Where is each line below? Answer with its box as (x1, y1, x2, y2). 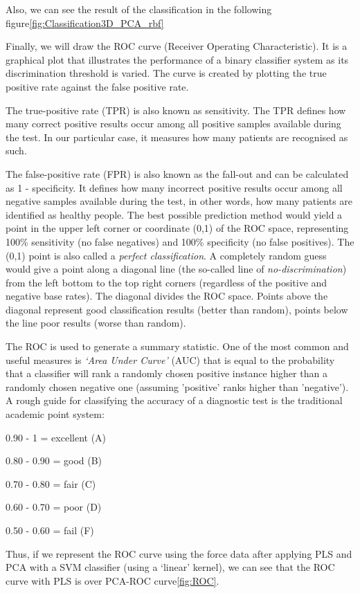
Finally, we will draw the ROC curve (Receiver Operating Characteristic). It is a (6, 39, 348, 53)
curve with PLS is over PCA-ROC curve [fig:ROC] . (6, 573, 219, 587)
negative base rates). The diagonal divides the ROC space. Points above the (6, 289, 328, 303)
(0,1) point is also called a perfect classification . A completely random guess (6, 248, 327, 262)
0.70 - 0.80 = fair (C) (6, 476, 96, 491)
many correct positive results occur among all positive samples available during (6, 116, 341, 131)
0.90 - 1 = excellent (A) (6, 430, 107, 444)
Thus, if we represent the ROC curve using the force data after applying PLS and (6, 546, 352, 560)
